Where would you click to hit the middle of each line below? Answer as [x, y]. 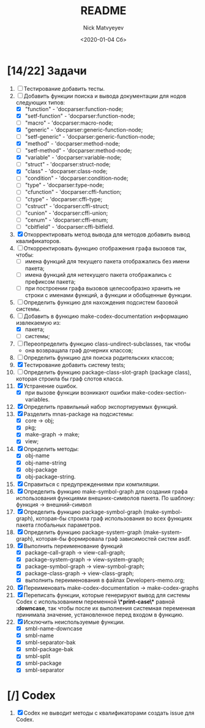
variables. [37, 400]
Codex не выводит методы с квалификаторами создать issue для [109, 713]
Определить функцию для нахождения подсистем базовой [101, 302]
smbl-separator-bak [50, 643]
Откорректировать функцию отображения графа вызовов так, [105, 248]
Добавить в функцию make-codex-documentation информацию [106, 316]
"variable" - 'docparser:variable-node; [73, 158]
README [103, 11]
